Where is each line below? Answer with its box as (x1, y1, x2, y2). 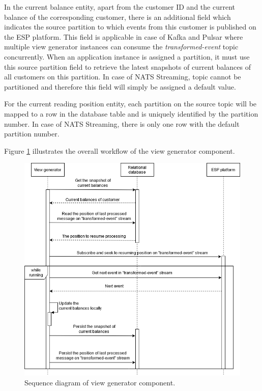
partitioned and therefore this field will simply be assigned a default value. (4, 81, 236, 92)
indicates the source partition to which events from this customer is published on (4, 21, 256, 32)
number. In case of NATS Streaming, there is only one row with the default (4, 118, 240, 129)
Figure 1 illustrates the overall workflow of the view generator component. (4, 145, 235, 156)
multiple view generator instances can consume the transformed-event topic (4, 41, 239, 52)
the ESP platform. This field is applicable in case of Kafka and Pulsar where (4, 31, 243, 42)
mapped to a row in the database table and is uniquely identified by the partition (4, 108, 258, 119)
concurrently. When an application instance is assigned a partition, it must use (4, 51, 250, 62)
